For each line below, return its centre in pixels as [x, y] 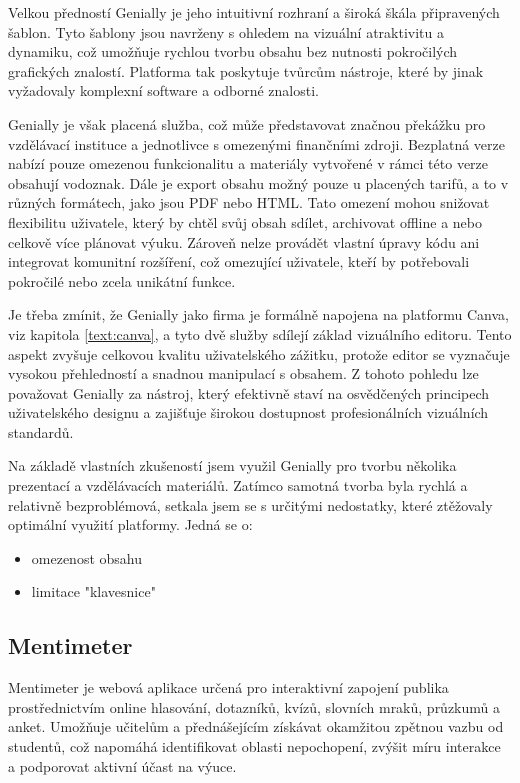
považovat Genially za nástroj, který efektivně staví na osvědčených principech [249, 392]
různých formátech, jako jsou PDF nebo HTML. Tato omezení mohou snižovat [249, 202]
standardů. [41, 431]
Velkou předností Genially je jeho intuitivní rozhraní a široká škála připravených [254, 12]
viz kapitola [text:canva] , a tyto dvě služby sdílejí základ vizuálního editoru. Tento [260, 333]
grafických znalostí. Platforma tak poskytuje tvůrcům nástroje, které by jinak [246, 70]
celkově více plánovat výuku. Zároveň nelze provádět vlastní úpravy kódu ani [244, 241]
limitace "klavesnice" [93, 591]
